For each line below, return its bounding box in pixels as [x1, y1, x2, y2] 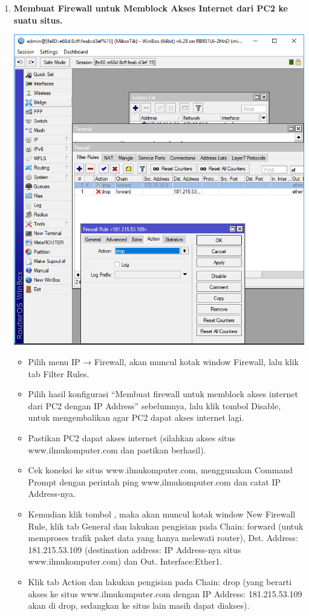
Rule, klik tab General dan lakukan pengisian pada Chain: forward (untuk [28, 519, 304, 532]
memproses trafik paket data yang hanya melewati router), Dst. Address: [28, 531, 299, 544]
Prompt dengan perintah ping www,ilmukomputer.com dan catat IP [28, 475, 281, 488]
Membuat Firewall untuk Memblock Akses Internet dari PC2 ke [13, 2, 288, 14]
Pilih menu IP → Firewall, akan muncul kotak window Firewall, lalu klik [28, 355, 299, 368]
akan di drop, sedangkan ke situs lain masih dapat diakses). [28, 599, 250, 612]
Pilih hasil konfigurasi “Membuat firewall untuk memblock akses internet [28, 387, 298, 400]
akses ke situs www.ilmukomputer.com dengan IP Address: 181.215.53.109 [28, 587, 302, 600]
